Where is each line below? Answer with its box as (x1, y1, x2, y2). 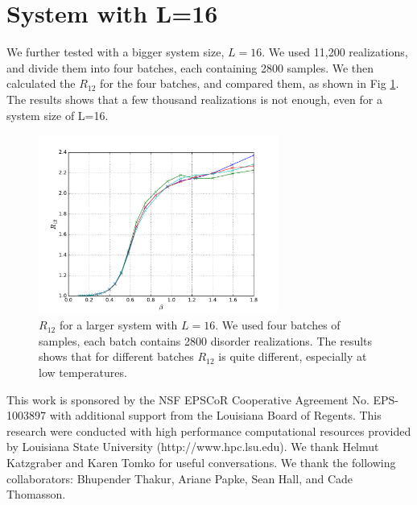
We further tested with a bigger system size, (6, 43, 225, 60)
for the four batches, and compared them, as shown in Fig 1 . (100, 75, 399, 92)
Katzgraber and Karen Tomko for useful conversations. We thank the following (6, 454, 396, 471)
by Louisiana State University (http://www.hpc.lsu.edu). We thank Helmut (6, 438, 379, 455)
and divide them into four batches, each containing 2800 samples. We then (6, 59, 374, 76)
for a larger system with (59, 317, 178, 333)
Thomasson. (6, 486, 66, 503)
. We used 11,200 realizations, (262, 43, 408, 60)
